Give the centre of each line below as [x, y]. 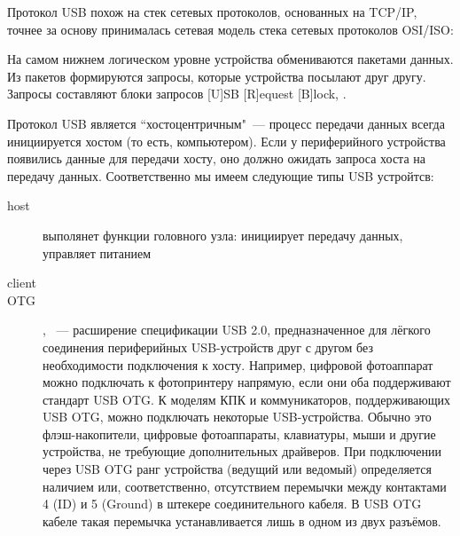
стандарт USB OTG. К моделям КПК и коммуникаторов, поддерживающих [247, 399]
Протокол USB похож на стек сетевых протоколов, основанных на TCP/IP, [212, 12]
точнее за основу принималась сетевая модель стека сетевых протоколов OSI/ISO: [230, 29]
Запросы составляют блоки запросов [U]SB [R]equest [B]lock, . [177, 94]
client [22, 283]
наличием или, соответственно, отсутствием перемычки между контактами [245, 486]
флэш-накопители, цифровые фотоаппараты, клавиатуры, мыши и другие [239, 434]
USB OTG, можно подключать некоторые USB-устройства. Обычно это [237, 417]
